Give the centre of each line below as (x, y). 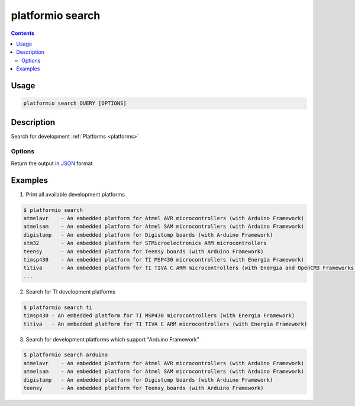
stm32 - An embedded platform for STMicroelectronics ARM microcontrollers (145, 243)
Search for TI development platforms (70, 291)
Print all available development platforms (75, 194)
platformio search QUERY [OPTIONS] (75, 103)
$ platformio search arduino (66, 355)
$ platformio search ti (58, 307)
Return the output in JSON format (52, 163)
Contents (23, 33)
